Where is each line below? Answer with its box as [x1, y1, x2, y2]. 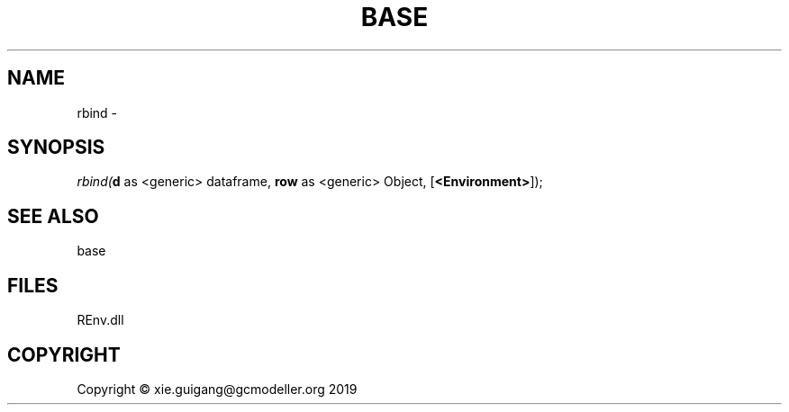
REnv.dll [77, 312, 124, 328]
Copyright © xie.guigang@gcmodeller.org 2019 [77, 381, 358, 397]
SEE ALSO [7, 204, 99, 228]
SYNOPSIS [7, 136, 105, 159]
